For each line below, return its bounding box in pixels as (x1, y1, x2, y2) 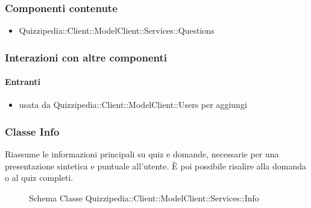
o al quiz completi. (5, 171, 74, 184)
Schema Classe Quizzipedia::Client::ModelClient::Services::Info (29, 192, 259, 204)
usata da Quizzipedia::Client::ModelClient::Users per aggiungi (19, 98, 247, 111)
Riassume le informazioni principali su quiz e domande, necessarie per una (5, 148, 279, 160)
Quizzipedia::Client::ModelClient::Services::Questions (19, 24, 215, 37)
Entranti (5, 75, 41, 88)
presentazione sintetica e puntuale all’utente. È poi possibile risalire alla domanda (5, 159, 307, 172)
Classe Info (5, 124, 60, 139)
